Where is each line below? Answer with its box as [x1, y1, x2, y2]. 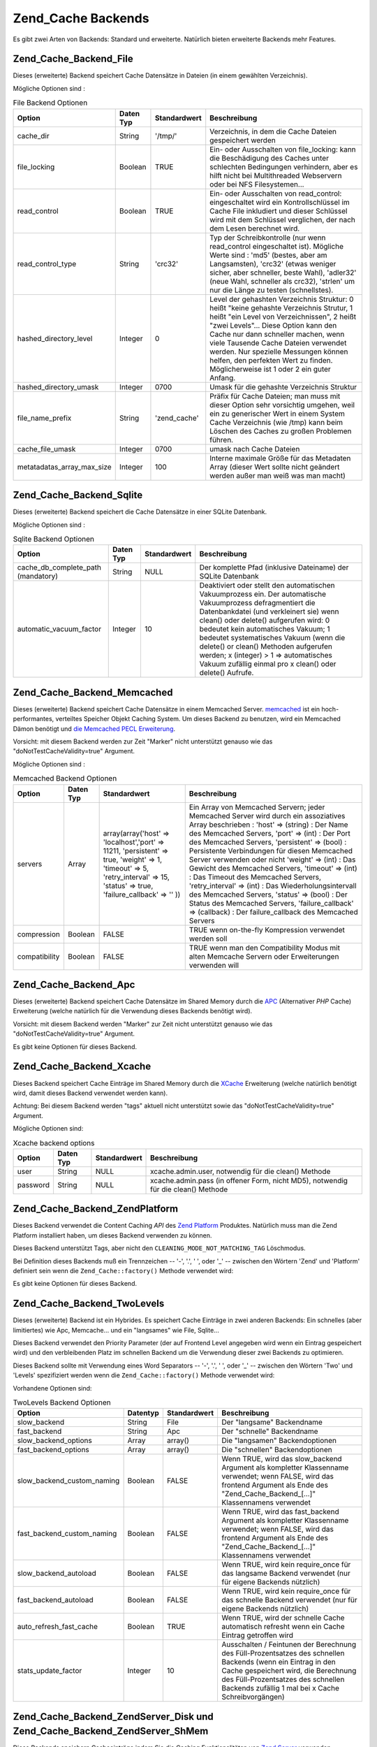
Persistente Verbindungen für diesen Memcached [188, 846, 353, 855]
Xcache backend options [13, 1138, 95, 1147]
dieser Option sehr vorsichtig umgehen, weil [209, 400, 355, 409]
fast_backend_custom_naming [17, 1529, 117, 1539]
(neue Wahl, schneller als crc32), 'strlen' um [209, 276, 355, 286]
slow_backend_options [17, 1436, 92, 1446]
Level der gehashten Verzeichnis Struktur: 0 [209, 294, 354, 304]
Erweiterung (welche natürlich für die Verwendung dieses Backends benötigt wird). [13, 1007, 253, 1015]
